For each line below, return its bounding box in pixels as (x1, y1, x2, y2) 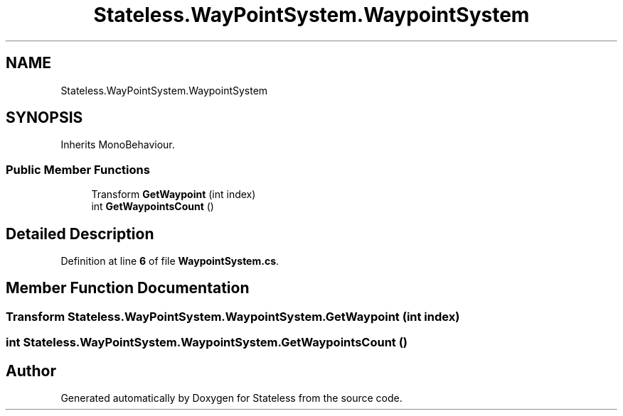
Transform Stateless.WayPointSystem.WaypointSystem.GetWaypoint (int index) (6, 309, 460, 324)
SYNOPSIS (6, 109, 83, 127)
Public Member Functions (6, 162, 150, 177)
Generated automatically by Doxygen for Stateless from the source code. (60, 392, 403, 405)
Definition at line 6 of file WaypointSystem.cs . (60, 255, 279, 268)
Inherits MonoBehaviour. (60, 138, 175, 151)
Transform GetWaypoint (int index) (91, 188, 256, 201)
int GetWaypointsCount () (91, 200, 214, 213)
